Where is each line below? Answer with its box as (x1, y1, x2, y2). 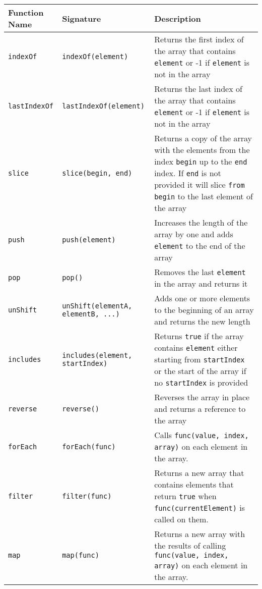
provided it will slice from (154, 179, 245, 190)
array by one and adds (154, 228, 233, 240)
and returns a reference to (154, 403, 246, 414)
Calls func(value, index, (154, 429, 249, 441)
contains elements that (154, 478, 234, 490)
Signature (62, 12, 101, 24)
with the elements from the (154, 144, 250, 155)
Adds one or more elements (154, 292, 250, 304)
